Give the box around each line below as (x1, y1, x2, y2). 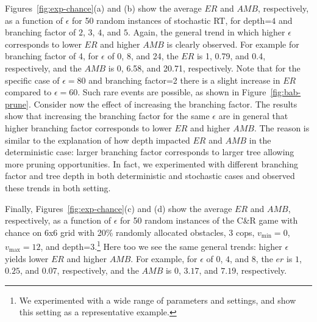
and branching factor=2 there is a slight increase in (88, 73, 280, 86)
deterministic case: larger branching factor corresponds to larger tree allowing (5, 145, 294, 158)
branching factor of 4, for (5, 49, 99, 62)
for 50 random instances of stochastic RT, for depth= (71, 13, 272, 26)
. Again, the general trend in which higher (127, 26, 285, 38)
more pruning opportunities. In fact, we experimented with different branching (5, 157, 299, 170)
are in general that (218, 109, 288, 122)
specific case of (5, 73, 60, 86)
